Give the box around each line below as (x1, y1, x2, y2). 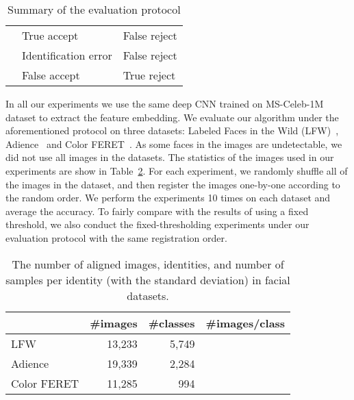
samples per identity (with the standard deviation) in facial (5, 271, 290, 288)
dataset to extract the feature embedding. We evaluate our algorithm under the (5, 110, 339, 124)
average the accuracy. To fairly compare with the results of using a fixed (5, 203, 309, 218)
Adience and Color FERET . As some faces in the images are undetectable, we (5, 136, 342, 151)
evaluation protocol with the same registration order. (5, 230, 227, 245)
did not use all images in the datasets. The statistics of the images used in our (5, 150, 334, 164)
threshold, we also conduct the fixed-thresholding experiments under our (5, 217, 309, 232)
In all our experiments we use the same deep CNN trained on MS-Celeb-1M (5, 97, 324, 110)
